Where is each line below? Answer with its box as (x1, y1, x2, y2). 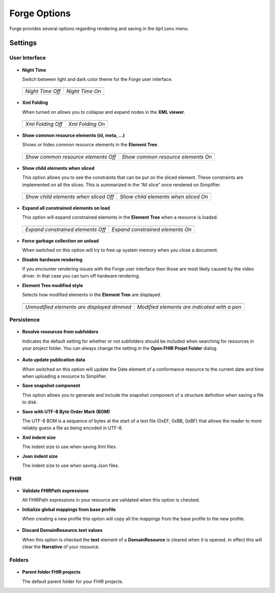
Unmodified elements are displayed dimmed (25, 303, 132, 311)
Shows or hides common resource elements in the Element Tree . (22, 142, 159, 148)
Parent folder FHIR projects (22, 569, 81, 575)
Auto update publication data (22, 357, 86, 363)
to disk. (22, 399, 38, 405)
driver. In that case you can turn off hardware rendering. (22, 273, 140, 279)
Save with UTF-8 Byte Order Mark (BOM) (22, 408, 111, 415)
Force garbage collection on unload (22, 238, 99, 244)
